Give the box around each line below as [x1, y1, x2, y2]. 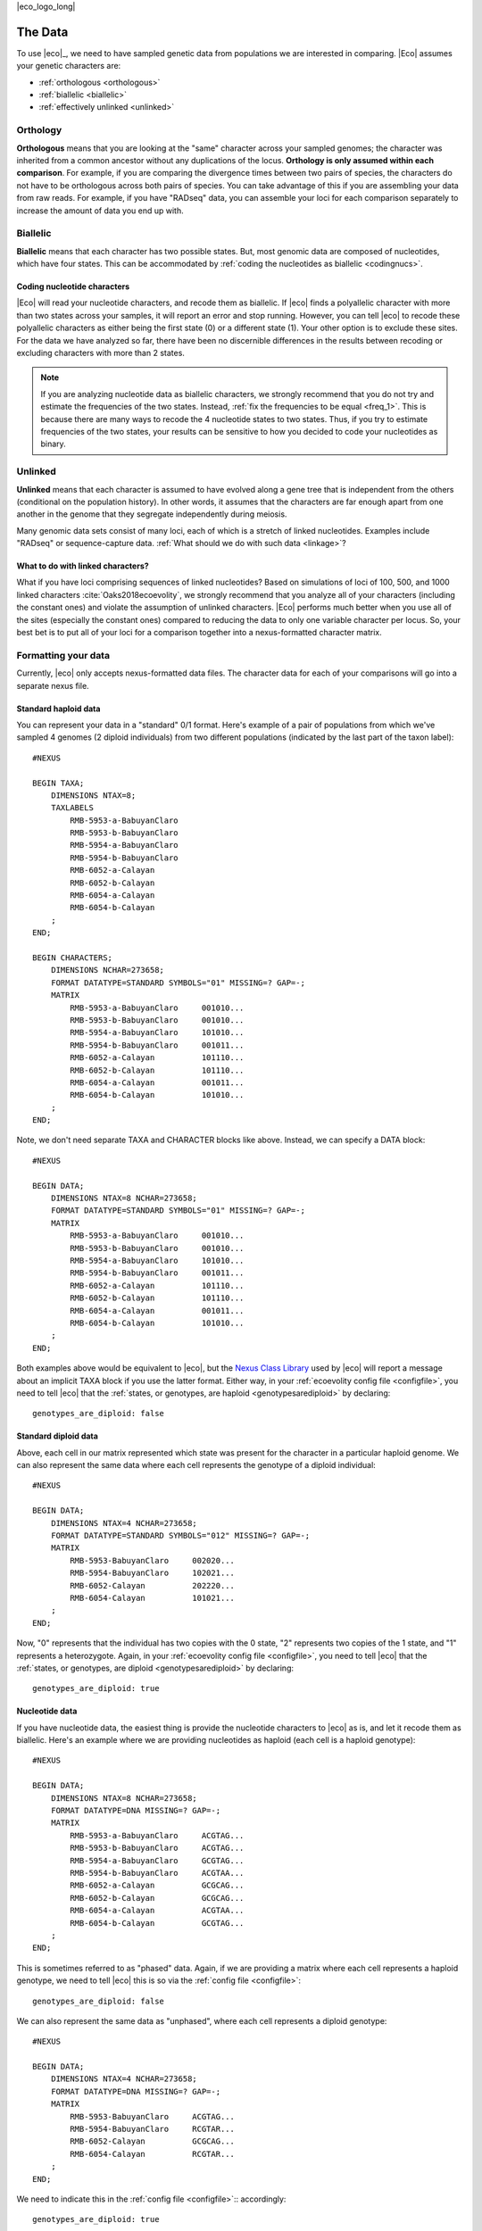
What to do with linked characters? [16, 560, 149, 571]
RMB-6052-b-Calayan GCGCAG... [70, 1893, 245, 1903]
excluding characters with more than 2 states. [16, 348, 185, 359]
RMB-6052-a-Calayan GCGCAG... [70, 1880, 245, 1891]
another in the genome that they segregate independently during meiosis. [16, 509, 287, 519]
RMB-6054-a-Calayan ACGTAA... [70, 1905, 245, 1916]
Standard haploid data [16, 703, 101, 714]
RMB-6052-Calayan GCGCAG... [70, 2136, 236, 2146]
